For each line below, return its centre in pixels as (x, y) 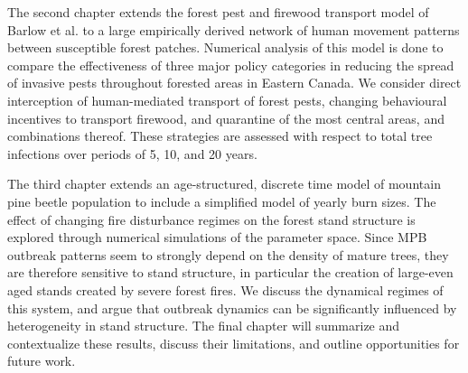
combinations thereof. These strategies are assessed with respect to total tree (220, 136)
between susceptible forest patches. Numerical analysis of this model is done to (225, 47)
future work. (42, 361)
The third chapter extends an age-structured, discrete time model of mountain (224, 184)
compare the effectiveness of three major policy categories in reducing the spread (231, 65)
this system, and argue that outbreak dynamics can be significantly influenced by (232, 308)
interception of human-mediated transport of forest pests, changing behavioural (227, 100)
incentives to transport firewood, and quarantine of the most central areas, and (226, 118)
